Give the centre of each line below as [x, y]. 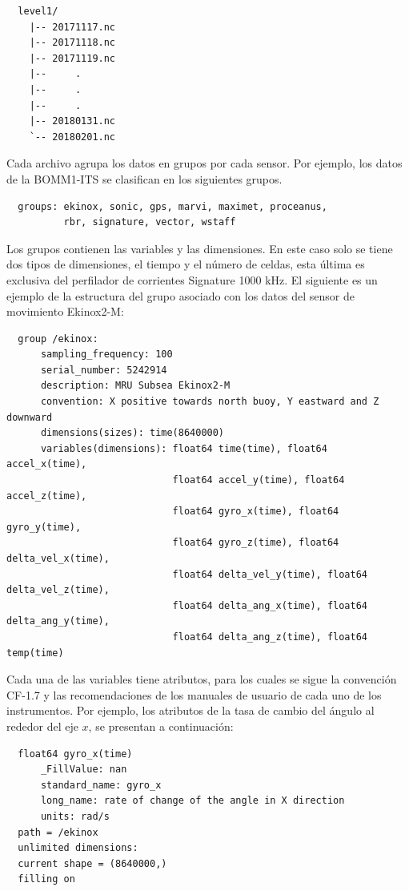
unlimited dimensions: [78, 848]
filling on [46, 879]
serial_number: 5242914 [104, 370]
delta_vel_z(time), [58, 590]
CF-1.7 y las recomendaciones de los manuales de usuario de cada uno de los [194, 694]
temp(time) [35, 653]
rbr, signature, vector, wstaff [150, 222]
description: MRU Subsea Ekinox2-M [135, 386]
